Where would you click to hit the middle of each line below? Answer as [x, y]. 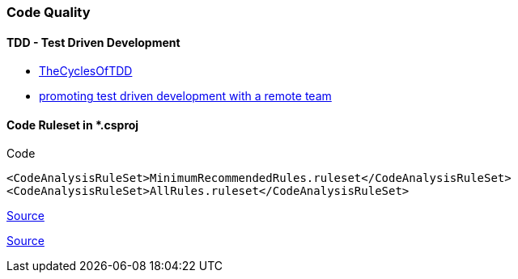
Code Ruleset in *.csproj [73, 125]
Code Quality [49, 12]
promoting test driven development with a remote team [185, 96]
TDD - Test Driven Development [93, 42]
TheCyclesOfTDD [86, 71]
